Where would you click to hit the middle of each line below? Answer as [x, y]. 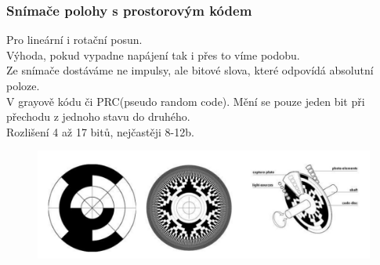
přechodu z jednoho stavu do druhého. [98, 116]
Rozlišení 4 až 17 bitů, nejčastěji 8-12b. [100, 131]
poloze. [23, 85]
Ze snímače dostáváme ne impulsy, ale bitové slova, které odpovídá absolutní [190, 70]
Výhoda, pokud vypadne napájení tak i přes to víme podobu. [153, 54]
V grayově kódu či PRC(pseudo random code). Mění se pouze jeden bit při [186, 101]
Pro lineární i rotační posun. [74, 40]
